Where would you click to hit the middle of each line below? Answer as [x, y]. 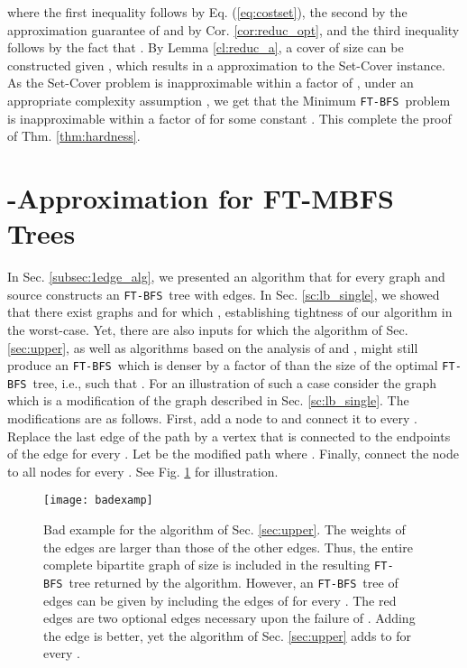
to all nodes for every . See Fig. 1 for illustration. [143, 471]
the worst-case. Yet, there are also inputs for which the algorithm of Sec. [208, 329]
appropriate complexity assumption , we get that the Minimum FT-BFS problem [229, 100]
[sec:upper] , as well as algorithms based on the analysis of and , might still [213, 347]
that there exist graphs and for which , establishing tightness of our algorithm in [230, 312]
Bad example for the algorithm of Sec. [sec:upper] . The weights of [224, 529]
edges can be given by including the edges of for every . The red [220, 600]
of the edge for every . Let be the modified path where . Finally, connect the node [233, 454]
